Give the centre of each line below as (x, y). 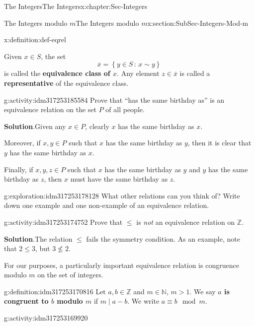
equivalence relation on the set (50, 109)
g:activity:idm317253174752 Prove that (63, 222)
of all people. (125, 109)
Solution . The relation (38, 238)
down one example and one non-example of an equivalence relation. (107, 205)
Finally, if (19, 169)
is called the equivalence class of (57, 73)
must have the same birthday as (119, 179)
